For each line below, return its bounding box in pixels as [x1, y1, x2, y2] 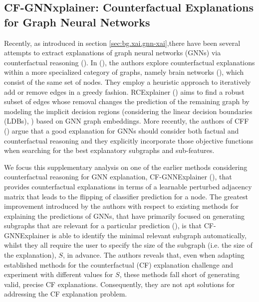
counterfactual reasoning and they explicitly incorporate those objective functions [4, 135, 254, 146]
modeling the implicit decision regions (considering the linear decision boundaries [4, 106, 253, 116]
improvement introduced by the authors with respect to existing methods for [4, 201, 239, 211]
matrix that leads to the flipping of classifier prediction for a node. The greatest [4, 191, 248, 201]
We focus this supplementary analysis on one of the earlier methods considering [4, 161, 248, 172]
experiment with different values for [4, 269, 113, 280]
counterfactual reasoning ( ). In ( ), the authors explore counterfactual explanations [4, 57, 255, 67]
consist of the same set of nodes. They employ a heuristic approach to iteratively [4, 76, 251, 87]
